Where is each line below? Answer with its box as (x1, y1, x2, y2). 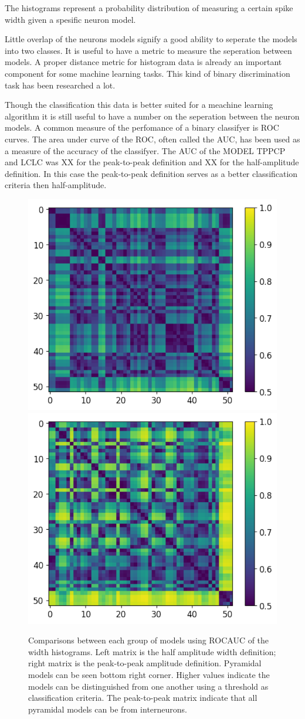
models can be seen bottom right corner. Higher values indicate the (28, 668, 270, 680)
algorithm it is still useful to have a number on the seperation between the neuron (5, 110, 300, 122)
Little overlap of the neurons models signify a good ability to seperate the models (5, 33, 297, 45)
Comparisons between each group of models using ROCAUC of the (28, 634, 269, 646)
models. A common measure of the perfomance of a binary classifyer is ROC (5, 121, 279, 134)
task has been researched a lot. (5, 79, 116, 91)
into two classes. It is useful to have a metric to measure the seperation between (5, 44, 292, 56)
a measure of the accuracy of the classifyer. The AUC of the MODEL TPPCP (5, 144, 286, 156)
